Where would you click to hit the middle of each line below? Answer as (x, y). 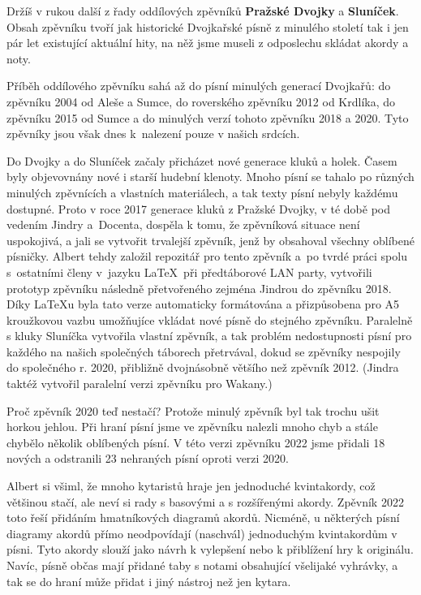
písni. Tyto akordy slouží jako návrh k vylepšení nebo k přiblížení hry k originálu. (210, 549)
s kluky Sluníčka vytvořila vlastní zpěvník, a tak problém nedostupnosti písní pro (209, 336)
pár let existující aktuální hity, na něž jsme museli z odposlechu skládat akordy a (208, 43)
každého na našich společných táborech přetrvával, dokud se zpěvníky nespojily (204, 351)
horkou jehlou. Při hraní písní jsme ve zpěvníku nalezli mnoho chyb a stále (192, 427)
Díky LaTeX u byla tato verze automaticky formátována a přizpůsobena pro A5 (203, 304)
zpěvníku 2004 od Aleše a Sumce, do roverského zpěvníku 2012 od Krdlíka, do (201, 101)
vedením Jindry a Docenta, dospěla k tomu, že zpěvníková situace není (183, 224)
